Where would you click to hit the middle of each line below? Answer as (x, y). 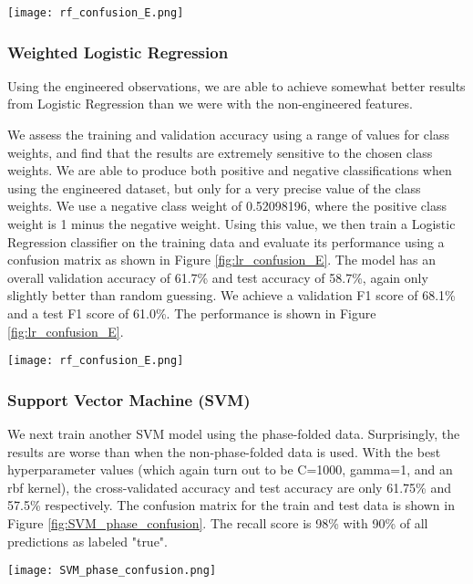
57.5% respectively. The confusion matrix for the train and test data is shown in (231, 505)
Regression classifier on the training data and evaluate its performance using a (226, 241)
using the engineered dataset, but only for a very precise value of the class (214, 188)
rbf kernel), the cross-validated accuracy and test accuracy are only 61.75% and (229, 487)
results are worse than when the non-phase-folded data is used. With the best (224, 451)
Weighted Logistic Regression (118, 52)
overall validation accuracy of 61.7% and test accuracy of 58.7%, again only (218, 277)
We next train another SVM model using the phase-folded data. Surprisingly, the (234, 434)
